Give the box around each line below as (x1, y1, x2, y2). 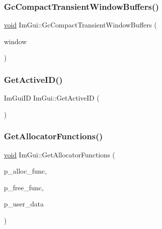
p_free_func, (4, 182, 44, 192)
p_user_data (4, 199, 44, 209)
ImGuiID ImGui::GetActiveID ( (4, 93, 100, 103)
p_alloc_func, (4, 166, 47, 176)
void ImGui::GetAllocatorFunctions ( (4, 149, 115, 159)
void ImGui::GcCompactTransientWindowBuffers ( (4, 20, 157, 30)
